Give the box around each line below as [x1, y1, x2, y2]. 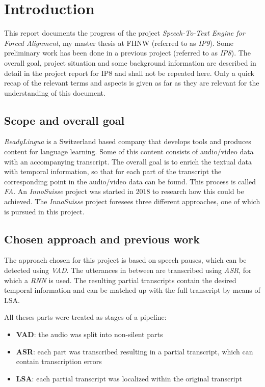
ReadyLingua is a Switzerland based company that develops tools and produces [4, 136, 251, 147]
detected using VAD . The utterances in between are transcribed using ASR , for [4, 265, 252, 275]
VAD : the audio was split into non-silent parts [16, 329, 163, 339]
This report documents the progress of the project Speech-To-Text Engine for [4, 27, 245, 38]
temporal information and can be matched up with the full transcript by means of [4, 285, 260, 295]
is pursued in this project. [4, 206, 85, 216]
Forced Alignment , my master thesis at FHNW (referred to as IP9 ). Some [4, 37, 234, 48]
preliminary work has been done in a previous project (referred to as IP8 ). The [4, 47, 251, 58]
